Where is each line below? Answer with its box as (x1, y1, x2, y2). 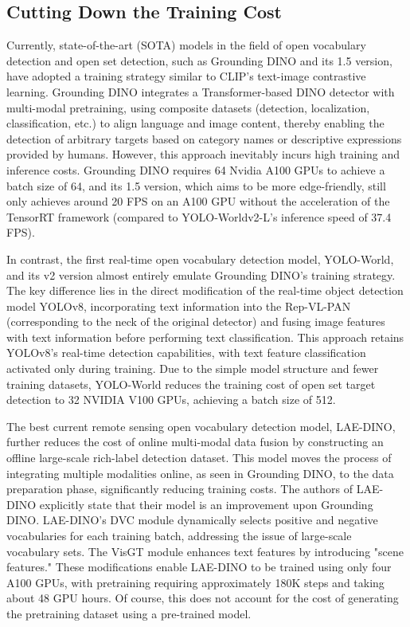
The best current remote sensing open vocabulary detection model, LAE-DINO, (6, 417, 396, 434)
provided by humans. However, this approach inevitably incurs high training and (6, 146, 400, 163)
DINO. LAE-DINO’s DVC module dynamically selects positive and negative (6, 511, 378, 528)
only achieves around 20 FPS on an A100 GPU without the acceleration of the (6, 193, 390, 210)
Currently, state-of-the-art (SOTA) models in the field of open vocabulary (6, 37, 366, 53)
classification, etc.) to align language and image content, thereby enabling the (6, 115, 385, 131)
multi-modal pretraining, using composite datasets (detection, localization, (6, 99, 370, 116)
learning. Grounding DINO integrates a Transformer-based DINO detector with (6, 83, 395, 100)
